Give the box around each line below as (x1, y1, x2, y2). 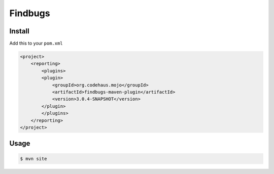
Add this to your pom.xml (9, 40, 63, 47)
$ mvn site (20, 156, 47, 161)
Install (9, 27, 30, 35)
